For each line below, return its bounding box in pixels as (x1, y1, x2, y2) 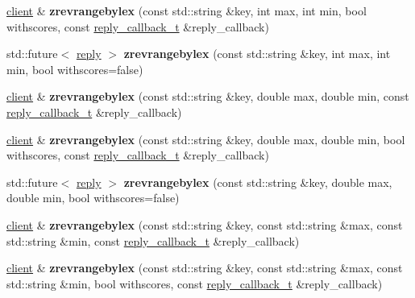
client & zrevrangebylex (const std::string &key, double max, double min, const (6, 88, 409, 105)
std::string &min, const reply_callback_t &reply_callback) (6, 232, 300, 249)
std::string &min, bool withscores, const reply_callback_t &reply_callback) (6, 275, 383, 292)
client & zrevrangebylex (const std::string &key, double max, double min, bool (6, 130, 405, 147)
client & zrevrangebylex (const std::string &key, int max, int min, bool (6, 2, 367, 19)
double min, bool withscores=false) (6, 189, 180, 206)
